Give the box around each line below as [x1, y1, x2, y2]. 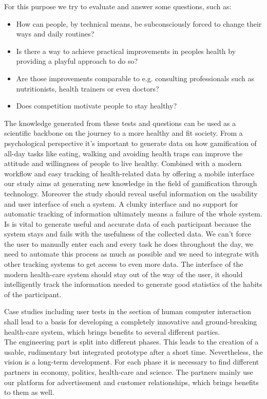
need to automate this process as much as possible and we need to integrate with [4, 248, 259, 259]
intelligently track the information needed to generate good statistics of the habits [4, 279, 262, 289]
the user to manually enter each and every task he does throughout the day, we [4, 238, 254, 249]
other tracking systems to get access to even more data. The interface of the [4, 259, 243, 269]
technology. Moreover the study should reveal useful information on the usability [4, 188, 258, 198]
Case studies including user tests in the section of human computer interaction [4, 306, 251, 317]
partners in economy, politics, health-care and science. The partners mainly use [4, 367, 253, 377]
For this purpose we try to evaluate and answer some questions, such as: [4, 1, 232, 11]
